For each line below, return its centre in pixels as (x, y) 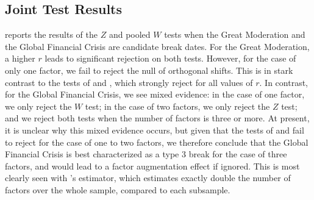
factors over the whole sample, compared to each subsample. (118, 189)
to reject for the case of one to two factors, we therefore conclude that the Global (157, 142)
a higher (20, 58)
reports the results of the (52, 34)
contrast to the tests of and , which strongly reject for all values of (129, 82)
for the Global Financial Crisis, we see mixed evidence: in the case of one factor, (155, 94)
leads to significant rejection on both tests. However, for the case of (170, 58)
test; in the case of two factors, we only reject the (177, 106)
